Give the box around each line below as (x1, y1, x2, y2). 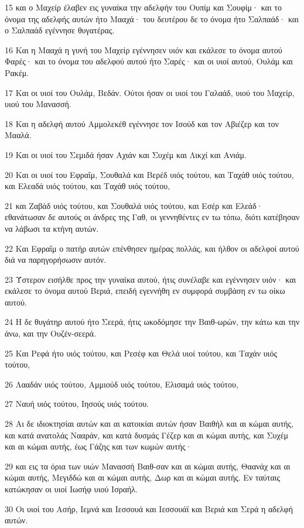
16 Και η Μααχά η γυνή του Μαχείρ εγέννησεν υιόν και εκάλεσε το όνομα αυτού (5, 43, 282, 56)
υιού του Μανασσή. (5, 98, 71, 110)
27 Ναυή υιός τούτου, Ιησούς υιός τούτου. (5, 397, 149, 410)
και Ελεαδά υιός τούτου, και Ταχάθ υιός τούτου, (5, 180, 170, 192)
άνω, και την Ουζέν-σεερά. (5, 327, 97, 340)
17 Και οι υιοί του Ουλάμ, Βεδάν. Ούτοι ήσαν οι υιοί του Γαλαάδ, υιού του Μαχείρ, (5, 86, 295, 98)
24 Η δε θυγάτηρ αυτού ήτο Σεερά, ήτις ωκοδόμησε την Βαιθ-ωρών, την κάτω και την (5, 316, 300, 328)
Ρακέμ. (5, 66, 29, 78)
